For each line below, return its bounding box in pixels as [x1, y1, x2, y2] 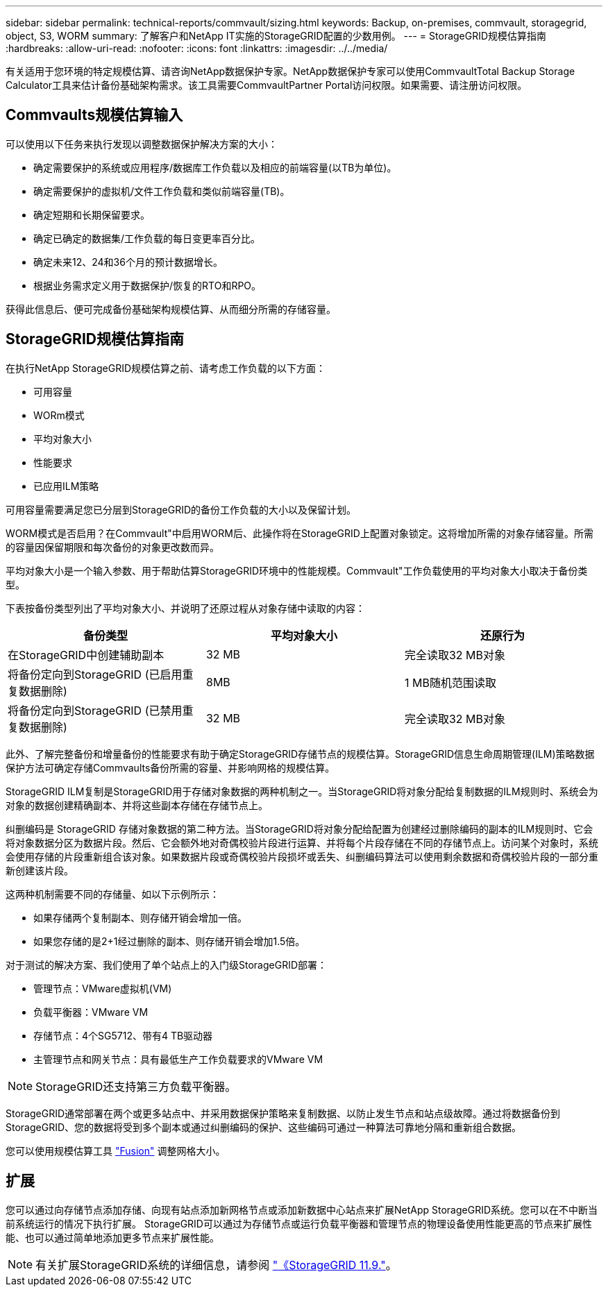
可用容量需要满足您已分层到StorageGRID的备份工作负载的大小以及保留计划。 [6, 503, 357, 516]
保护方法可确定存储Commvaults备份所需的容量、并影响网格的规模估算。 [6, 761, 335, 774]
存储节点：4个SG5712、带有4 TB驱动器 [33, 1029, 213, 1042]
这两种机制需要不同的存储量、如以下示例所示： [6, 887, 219, 900]
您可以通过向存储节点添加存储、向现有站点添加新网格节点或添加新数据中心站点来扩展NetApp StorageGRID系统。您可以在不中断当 [6, 1203, 598, 1216]
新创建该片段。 [6, 864, 74, 876]
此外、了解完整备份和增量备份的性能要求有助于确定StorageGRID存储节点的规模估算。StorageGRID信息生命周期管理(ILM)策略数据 [6, 747, 595, 760]
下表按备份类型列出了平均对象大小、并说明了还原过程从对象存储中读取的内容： [6, 602, 365, 614]
